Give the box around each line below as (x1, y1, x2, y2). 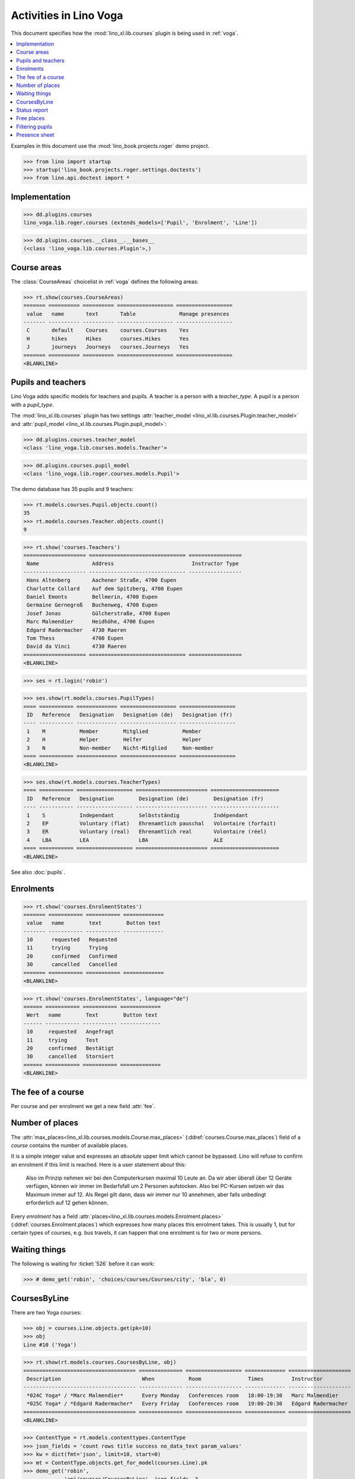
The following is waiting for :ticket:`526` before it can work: (11, 1260, 155, 1267)
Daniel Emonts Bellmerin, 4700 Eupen (27, 593, 158, 600)
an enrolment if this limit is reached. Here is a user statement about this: (11, 1161, 186, 1168)
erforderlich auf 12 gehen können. (25, 1199, 109, 1206)
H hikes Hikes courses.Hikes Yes (27, 335, 189, 342)
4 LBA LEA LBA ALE (27, 837, 224, 843)
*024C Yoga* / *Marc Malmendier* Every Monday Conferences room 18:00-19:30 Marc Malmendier (27, 1392, 338, 1399)
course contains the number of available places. (11, 1142, 128, 1149)
